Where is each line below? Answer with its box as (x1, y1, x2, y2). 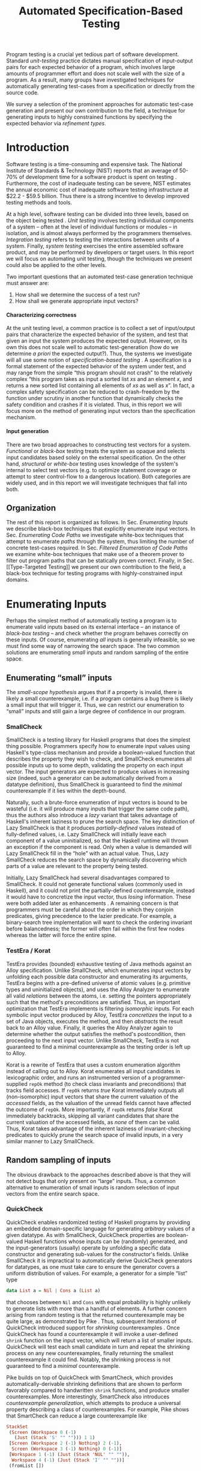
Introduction (6, 141, 70, 154)
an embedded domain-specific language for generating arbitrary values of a (6, 1225, 195, 1232)
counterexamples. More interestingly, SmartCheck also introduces (6, 1393, 170, 1400)
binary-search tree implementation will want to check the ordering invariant (6, 919, 193, 926)
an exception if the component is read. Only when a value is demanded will (6, 843, 192, 851)
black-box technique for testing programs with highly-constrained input (6, 570, 183, 577)
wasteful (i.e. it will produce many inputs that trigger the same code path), (6, 805, 189, 812)
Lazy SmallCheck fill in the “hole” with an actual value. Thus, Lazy (6, 850, 169, 857)
